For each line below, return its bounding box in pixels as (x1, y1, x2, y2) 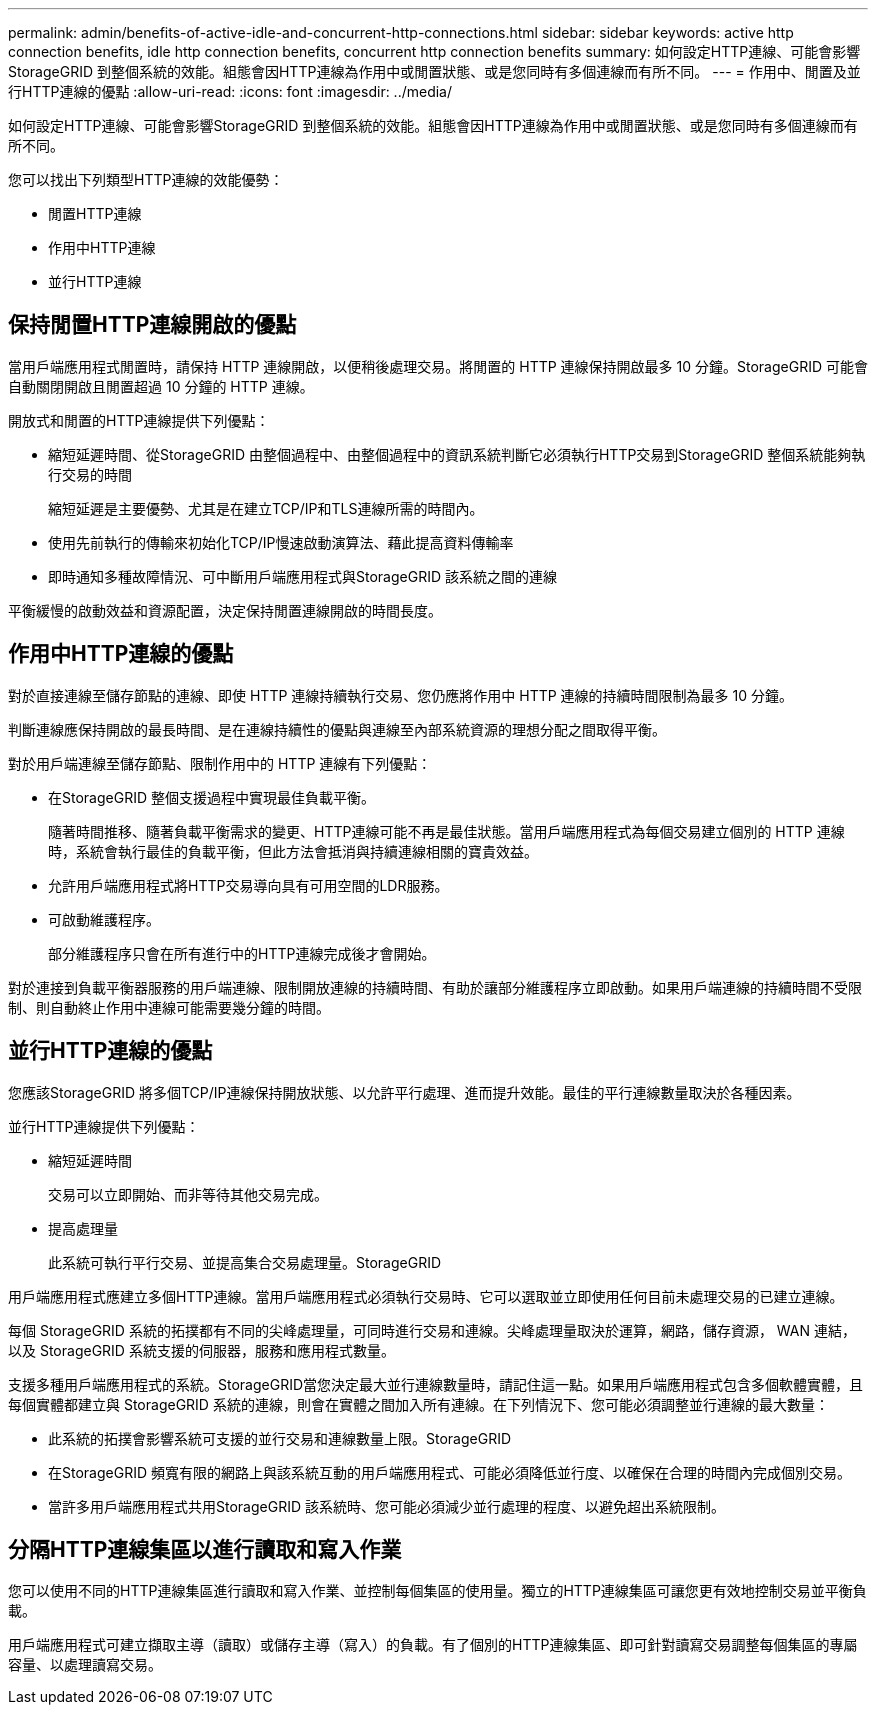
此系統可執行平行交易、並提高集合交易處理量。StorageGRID (48, 1253, 442, 1271)
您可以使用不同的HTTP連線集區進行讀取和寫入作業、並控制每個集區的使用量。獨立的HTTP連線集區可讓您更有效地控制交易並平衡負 (8, 1582, 867, 1600)
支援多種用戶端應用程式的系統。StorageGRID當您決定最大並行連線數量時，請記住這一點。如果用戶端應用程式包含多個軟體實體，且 (8, 1375, 864, 1393)
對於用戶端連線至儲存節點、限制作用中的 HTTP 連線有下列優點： (8, 754, 432, 772)
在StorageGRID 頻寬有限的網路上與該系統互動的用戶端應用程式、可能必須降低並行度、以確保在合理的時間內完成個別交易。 (48, 1463, 851, 1481)
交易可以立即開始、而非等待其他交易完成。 (48, 1185, 328, 1203)
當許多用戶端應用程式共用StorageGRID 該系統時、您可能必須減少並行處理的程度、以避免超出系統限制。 (48, 1497, 725, 1515)
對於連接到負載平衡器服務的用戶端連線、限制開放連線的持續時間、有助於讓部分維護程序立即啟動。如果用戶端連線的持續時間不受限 (8, 978, 862, 996)
